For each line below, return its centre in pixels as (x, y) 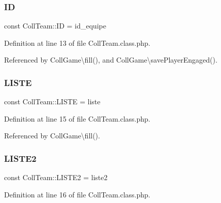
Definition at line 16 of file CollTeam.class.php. (77, 194)
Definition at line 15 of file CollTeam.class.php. (77, 118)
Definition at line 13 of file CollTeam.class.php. (77, 42)
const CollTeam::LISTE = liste (52, 101)
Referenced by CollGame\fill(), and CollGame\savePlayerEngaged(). (111, 60)
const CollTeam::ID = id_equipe (55, 26)
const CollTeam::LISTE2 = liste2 (56, 177)
